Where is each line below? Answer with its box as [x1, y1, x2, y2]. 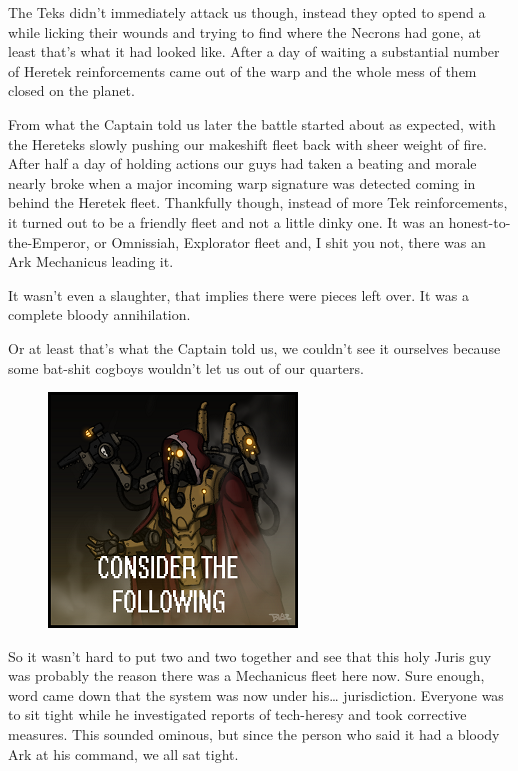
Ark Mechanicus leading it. [8, 251, 174, 272]
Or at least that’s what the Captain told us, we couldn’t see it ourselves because [8, 337, 501, 358]
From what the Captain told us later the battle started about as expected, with [8, 113, 496, 134]
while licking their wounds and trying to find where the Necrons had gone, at [8, 21, 481, 42]
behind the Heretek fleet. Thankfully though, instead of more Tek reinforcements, [8, 192, 508, 213]
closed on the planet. [8, 80, 135, 101]
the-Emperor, [8, 231, 90, 252]
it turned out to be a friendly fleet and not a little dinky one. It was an [8, 211, 445, 232]
